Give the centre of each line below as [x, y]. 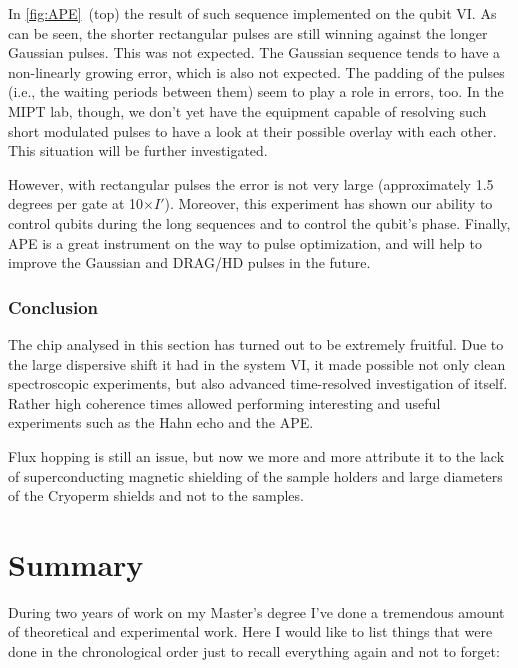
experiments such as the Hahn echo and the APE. [161, 422]
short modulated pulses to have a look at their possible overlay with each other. [252, 130]
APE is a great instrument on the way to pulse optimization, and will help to [245, 242]
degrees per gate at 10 [76, 203]
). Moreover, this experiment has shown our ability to [328, 203]
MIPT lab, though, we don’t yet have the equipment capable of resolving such [247, 110]
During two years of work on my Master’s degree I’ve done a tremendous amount [256, 611]
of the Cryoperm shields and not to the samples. [156, 495]
